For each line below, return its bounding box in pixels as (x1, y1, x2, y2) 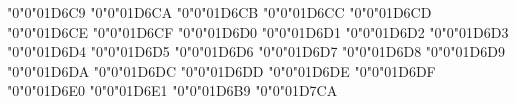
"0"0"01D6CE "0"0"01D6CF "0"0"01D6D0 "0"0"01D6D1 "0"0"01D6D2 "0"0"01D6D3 (7, 21, 509, 42)
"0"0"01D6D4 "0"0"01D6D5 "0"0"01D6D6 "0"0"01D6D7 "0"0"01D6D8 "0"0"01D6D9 (7, 41, 505, 62)
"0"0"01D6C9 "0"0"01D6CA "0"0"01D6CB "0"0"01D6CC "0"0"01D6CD (7, 2, 432, 22)
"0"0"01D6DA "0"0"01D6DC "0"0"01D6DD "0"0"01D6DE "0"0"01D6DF (7, 60, 436, 81)
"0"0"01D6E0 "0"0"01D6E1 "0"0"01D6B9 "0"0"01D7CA (7, 80, 338, 101)
